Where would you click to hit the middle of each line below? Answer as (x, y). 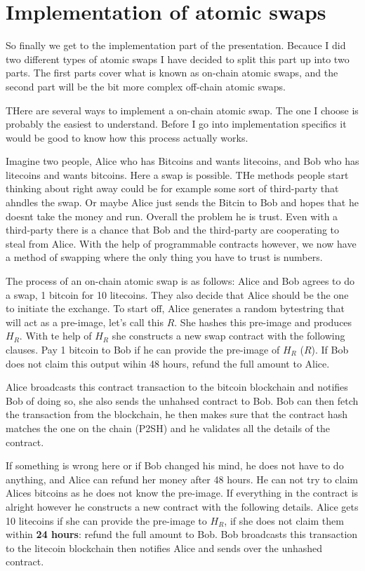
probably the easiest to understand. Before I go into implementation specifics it (176, 124)
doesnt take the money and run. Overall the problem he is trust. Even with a (172, 216)
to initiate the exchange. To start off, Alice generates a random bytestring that (175, 308)
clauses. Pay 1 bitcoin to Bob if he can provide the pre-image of (143, 349)
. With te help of (55, 336)
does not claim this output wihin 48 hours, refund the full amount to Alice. (168, 363)
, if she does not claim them (284, 520)
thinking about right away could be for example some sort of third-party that (172, 188)
